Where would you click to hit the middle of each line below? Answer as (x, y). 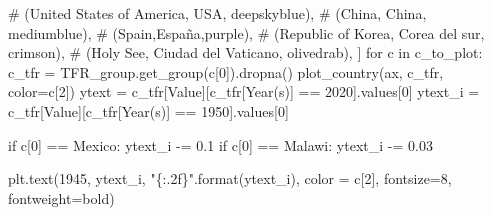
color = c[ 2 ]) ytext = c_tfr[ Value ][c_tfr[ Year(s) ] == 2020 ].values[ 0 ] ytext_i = (244, 91)
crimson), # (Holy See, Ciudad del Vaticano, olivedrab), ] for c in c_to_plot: (245, 52)
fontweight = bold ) (61, 197)
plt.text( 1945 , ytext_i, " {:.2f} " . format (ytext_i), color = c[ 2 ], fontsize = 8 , (230, 178)
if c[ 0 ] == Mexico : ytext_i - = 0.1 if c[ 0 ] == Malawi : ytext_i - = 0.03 (220, 144)
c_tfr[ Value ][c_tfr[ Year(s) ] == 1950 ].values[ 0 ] (148, 110)
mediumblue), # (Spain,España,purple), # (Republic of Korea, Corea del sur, (246, 32)
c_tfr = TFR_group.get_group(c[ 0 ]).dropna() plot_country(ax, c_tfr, (226, 71)
